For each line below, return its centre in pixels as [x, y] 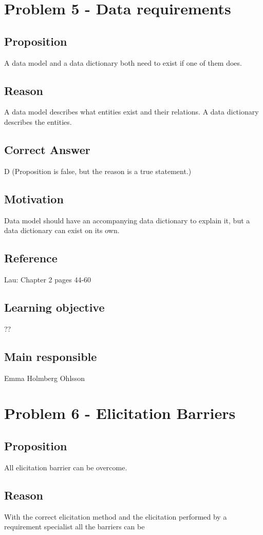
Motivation [34, 198]
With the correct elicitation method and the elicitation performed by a [116, 516]
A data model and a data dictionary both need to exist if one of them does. [123, 62]
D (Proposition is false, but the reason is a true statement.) [98, 171]
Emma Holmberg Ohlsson [45, 378]
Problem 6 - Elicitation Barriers [120, 413]
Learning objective [54, 307]
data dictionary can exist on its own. [62, 230]
